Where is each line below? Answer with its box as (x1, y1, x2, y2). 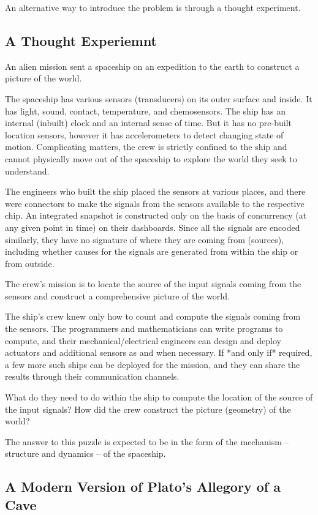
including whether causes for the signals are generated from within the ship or (5, 245, 298, 258)
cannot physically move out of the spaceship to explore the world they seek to (5, 152, 297, 165)
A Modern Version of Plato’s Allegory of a (5, 477, 281, 496)
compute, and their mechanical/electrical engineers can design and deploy (5, 334, 281, 347)
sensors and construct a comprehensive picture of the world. (5, 289, 230, 302)
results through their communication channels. (5, 370, 180, 383)
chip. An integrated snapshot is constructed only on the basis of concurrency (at (5, 209, 307, 222)
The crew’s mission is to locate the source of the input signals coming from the (5, 277, 301, 290)
